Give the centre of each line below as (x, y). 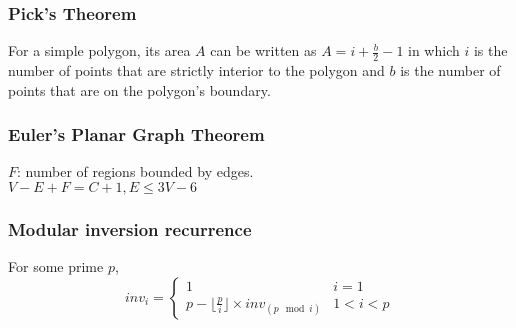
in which (434, 50)
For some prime (56, 266)
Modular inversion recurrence (130, 228)
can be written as (263, 50)
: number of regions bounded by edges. (135, 171)
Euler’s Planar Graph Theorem (136, 134)
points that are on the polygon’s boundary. (139, 89)
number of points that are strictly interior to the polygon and (196, 70)
